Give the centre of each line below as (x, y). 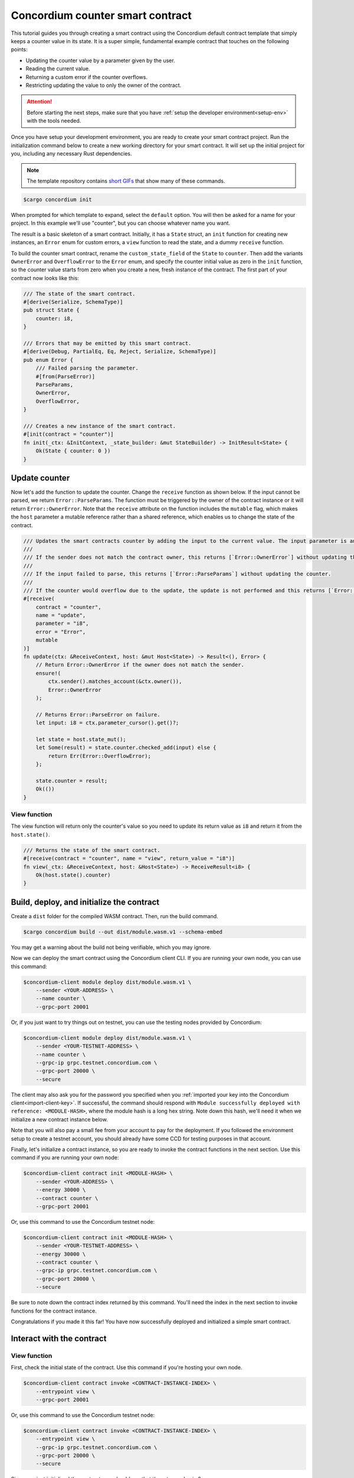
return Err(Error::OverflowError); (100, 756)
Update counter (40, 478)
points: (19, 50)
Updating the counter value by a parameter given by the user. (100, 60)
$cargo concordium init (58, 200)
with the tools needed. (54, 121)
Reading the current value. (58, 69)
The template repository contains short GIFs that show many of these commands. (126, 181)
